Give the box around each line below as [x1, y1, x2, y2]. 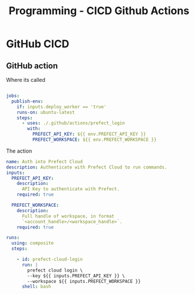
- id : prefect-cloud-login [16, 256, 83, 262]
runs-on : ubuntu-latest [16, 109, 75, 115]
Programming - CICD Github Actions [8, 4, 190, 18]
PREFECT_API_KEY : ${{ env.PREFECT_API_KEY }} [32, 131, 146, 137]
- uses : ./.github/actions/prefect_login [21, 120, 125, 126]
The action [6, 147, 32, 154]
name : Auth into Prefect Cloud [6, 158, 83, 164]
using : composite [11, 240, 54, 246]
